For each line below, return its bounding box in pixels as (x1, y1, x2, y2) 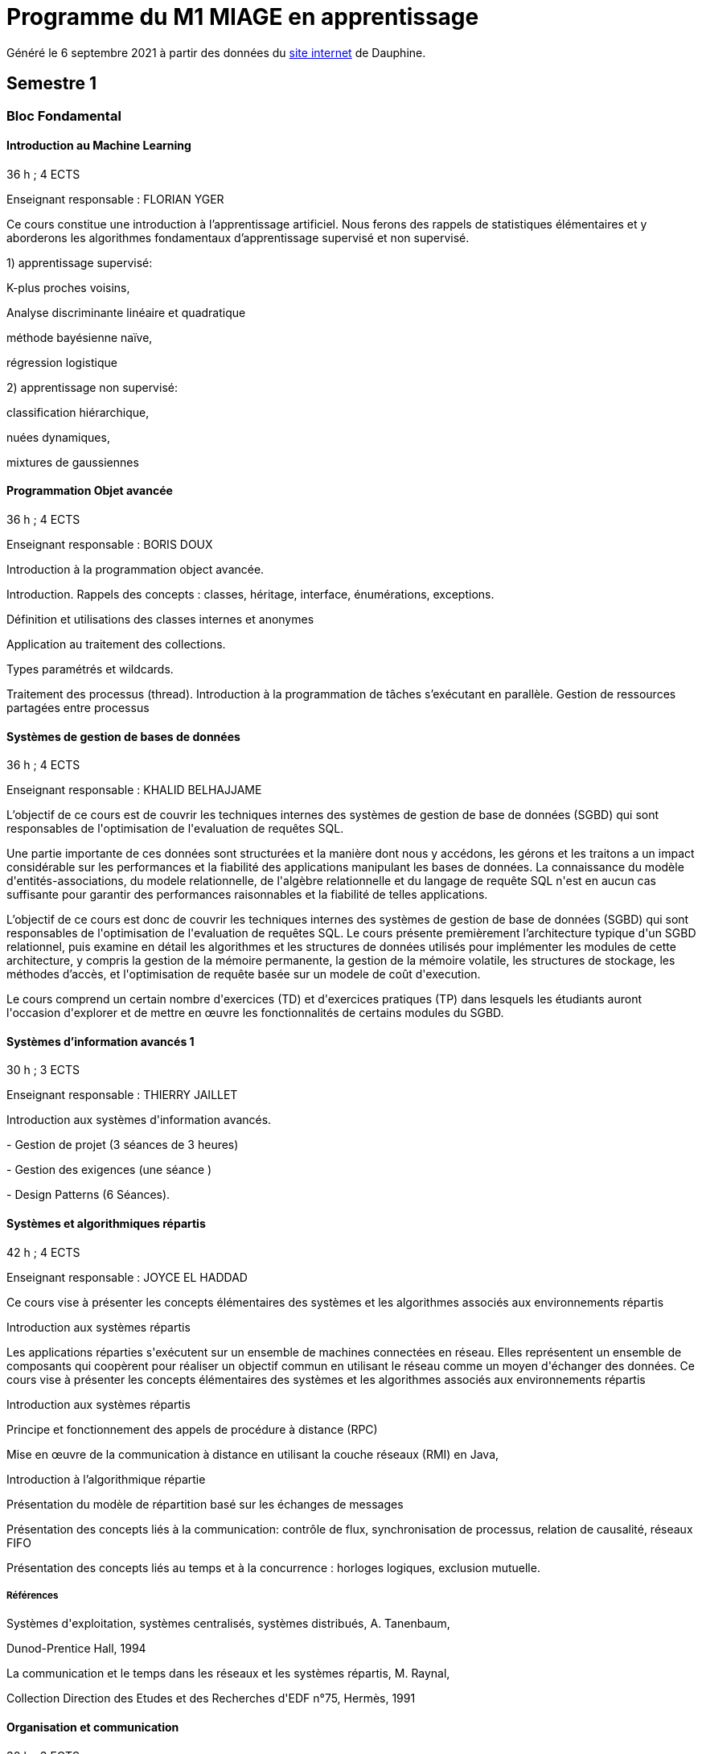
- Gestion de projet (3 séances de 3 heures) (6, 1138, 239, 1152)
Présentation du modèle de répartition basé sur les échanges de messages (6, 1497, 404, 1511)
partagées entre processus (6, 701, 150, 715)
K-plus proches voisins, (6, 280, 130, 294)
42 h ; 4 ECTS (6, 1245, 80, 1259)
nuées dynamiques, (6, 430, 110, 444)
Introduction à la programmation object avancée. (6, 562, 265, 577)
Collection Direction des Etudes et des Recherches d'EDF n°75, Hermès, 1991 (6, 1691, 416, 1706)
